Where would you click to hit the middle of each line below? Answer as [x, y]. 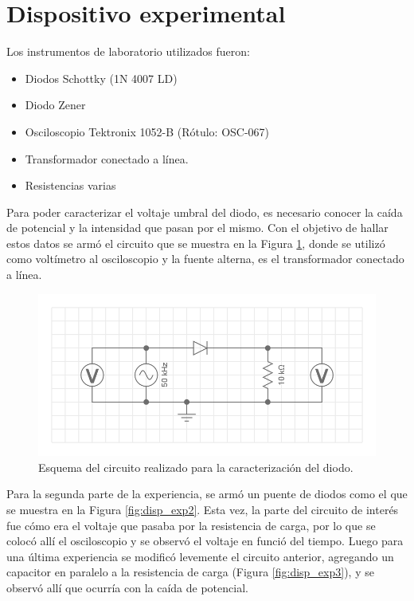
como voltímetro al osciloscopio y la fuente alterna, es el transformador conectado [205, 259]
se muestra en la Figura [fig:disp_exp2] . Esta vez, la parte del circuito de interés [203, 509]
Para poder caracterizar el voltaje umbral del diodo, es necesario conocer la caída [205, 212]
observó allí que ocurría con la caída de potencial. [127, 587]
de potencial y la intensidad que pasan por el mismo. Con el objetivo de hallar [197, 228]
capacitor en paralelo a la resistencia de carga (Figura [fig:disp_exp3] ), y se [190, 572]
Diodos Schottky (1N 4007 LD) [101, 78]
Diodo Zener [55, 105]
